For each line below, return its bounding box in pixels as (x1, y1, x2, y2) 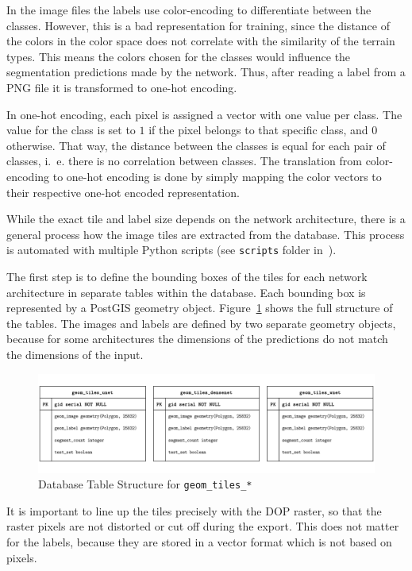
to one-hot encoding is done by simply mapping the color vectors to (52, 168, 382, 184)
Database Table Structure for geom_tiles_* (38, 476, 252, 492)
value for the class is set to (6, 122, 136, 138)
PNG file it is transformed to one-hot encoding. (6, 79, 237, 95)
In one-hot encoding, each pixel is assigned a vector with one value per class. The (6, 106, 402, 122)
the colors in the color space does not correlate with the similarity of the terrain (6, 33, 395, 49)
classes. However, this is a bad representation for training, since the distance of (6, 17, 390, 33)
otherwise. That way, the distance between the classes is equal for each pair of (6, 137, 386, 153)
